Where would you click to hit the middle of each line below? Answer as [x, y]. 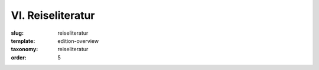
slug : [17, 33]
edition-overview [78, 41]
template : [23, 41]
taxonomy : [25, 49]
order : [19, 57]
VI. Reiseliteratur [53, 15]
